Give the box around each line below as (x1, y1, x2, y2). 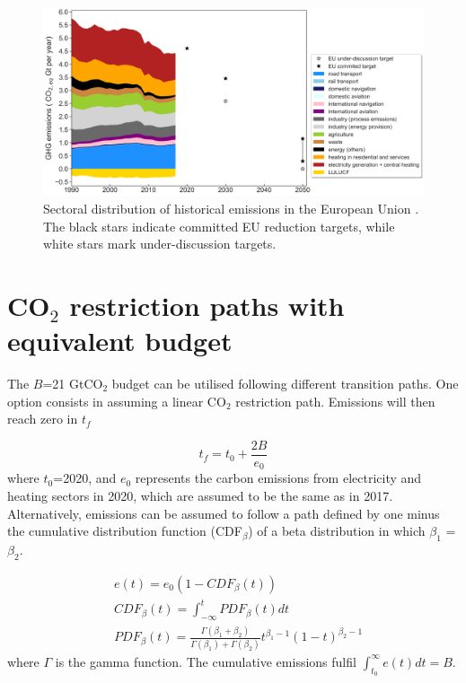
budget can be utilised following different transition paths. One (111, 374, 459, 393)
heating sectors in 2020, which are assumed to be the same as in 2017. (7, 486, 393, 504)
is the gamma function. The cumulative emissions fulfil (55, 652, 356, 670)
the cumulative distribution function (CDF (7, 521, 242, 540)
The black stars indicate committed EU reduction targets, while (43, 216, 395, 235)
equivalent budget (7, 322, 233, 359)
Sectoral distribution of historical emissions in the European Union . (43, 198, 419, 217)
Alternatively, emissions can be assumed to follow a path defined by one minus (7, 503, 440, 522)
